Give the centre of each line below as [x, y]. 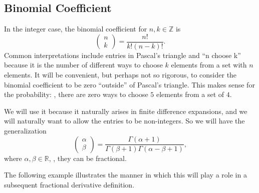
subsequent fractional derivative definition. [69, 184]
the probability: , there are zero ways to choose [76, 94]
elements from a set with [209, 65]
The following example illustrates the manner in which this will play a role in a [125, 175]
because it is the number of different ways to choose [83, 65]
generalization [25, 131]
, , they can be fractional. [88, 158]
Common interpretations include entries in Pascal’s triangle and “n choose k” [122, 55]
